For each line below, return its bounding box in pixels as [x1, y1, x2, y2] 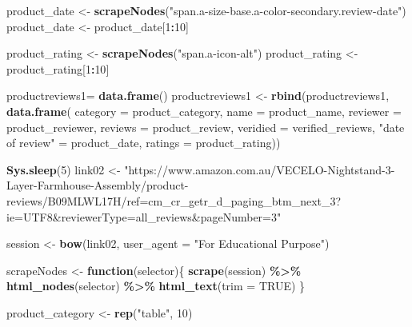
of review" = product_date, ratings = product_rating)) [6, 134, 281, 151]
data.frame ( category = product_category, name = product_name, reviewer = [6, 102, 402, 119]
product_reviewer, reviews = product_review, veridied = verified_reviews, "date [6, 118, 405, 135]
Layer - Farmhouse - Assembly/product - [6, 177, 189, 193]
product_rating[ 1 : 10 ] [6, 60, 110, 77]
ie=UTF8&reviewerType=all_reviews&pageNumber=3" [6, 208, 282, 225]
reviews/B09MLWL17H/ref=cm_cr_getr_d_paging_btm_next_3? [6, 192, 342, 209]
